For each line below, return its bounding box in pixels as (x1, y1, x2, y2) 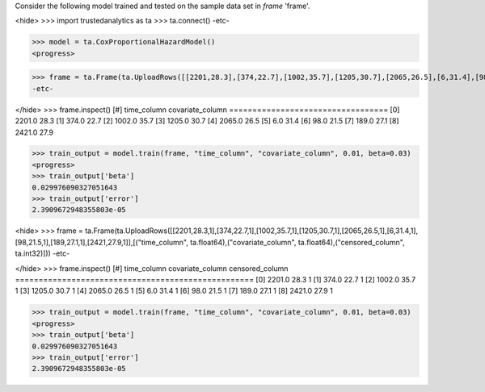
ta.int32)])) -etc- (15, 248, 70, 258)
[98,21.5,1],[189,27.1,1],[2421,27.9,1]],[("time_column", (15, 237, 189, 247)
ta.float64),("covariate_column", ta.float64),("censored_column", (190, 237, 405, 247)
